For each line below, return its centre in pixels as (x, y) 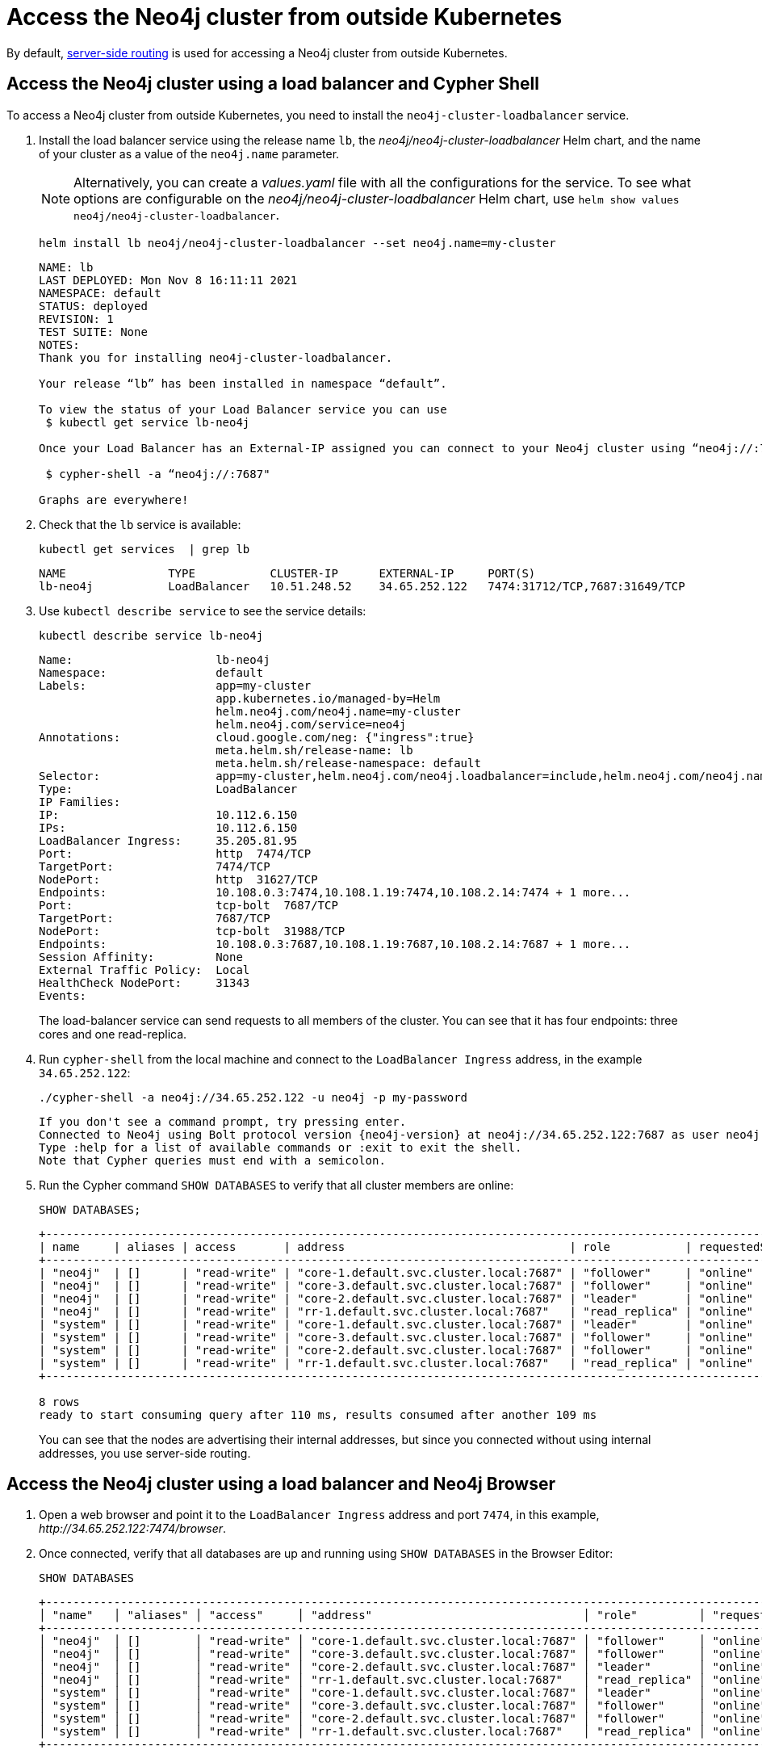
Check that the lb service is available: (140, 524)
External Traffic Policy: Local (144, 969)
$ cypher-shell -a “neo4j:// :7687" (158, 474)
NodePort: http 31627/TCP (178, 879)
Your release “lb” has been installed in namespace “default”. (243, 383)
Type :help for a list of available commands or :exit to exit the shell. (281, 1147)
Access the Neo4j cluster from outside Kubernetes (285, 17)
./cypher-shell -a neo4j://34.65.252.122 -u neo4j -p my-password (253, 1097)
